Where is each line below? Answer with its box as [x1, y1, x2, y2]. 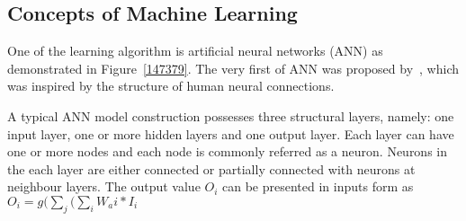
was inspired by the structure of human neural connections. [7, 76, 335, 95]
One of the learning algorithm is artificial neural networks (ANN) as [7, 41, 383, 60]
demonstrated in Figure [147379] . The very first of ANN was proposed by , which [7, 58, 460, 77]
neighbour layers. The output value [7, 177, 201, 196]
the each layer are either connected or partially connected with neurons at [7, 159, 416, 178]
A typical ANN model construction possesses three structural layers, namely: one [7, 106, 454, 125]
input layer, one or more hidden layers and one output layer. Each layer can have [7, 124, 454, 143]
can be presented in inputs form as [222, 177, 414, 196]
